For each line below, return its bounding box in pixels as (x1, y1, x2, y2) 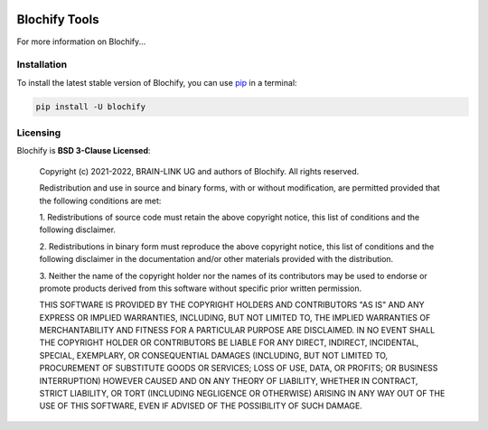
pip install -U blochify (35, 101, 146, 112)
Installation (16, 59, 68, 71)
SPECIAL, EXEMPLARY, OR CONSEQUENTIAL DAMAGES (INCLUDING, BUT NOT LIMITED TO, (39, 350, 389, 360)
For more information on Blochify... (16, 36, 146, 47)
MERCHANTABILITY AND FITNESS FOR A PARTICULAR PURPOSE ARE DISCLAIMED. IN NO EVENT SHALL (39, 325, 436, 336)
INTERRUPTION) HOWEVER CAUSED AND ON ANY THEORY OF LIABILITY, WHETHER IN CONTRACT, (39, 375, 418, 386)
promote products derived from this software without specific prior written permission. (39, 283, 362, 294)
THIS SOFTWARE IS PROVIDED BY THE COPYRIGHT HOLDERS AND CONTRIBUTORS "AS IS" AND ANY (39, 299, 425, 311)
